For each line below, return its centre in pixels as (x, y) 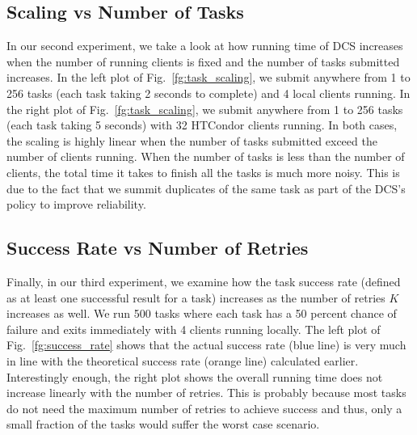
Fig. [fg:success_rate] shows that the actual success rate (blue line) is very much (206, 345)
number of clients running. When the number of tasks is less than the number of (206, 156)
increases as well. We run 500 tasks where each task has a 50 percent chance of (202, 313)
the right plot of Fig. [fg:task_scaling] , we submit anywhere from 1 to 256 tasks (205, 109)
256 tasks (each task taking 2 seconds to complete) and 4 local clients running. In (208, 93)
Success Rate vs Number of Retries (158, 248)
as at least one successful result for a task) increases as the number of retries (196, 297)
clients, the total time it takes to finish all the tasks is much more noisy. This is (203, 172)
